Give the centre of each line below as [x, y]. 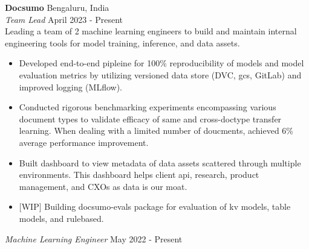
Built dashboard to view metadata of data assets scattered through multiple [160, 162]
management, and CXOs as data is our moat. [103, 186]
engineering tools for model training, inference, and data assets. [122, 43]
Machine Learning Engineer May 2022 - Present [94, 238]
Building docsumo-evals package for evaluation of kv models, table [168, 206]
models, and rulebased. [61, 218]
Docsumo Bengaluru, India [57, 7]
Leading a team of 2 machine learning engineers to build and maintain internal [151, 31]
